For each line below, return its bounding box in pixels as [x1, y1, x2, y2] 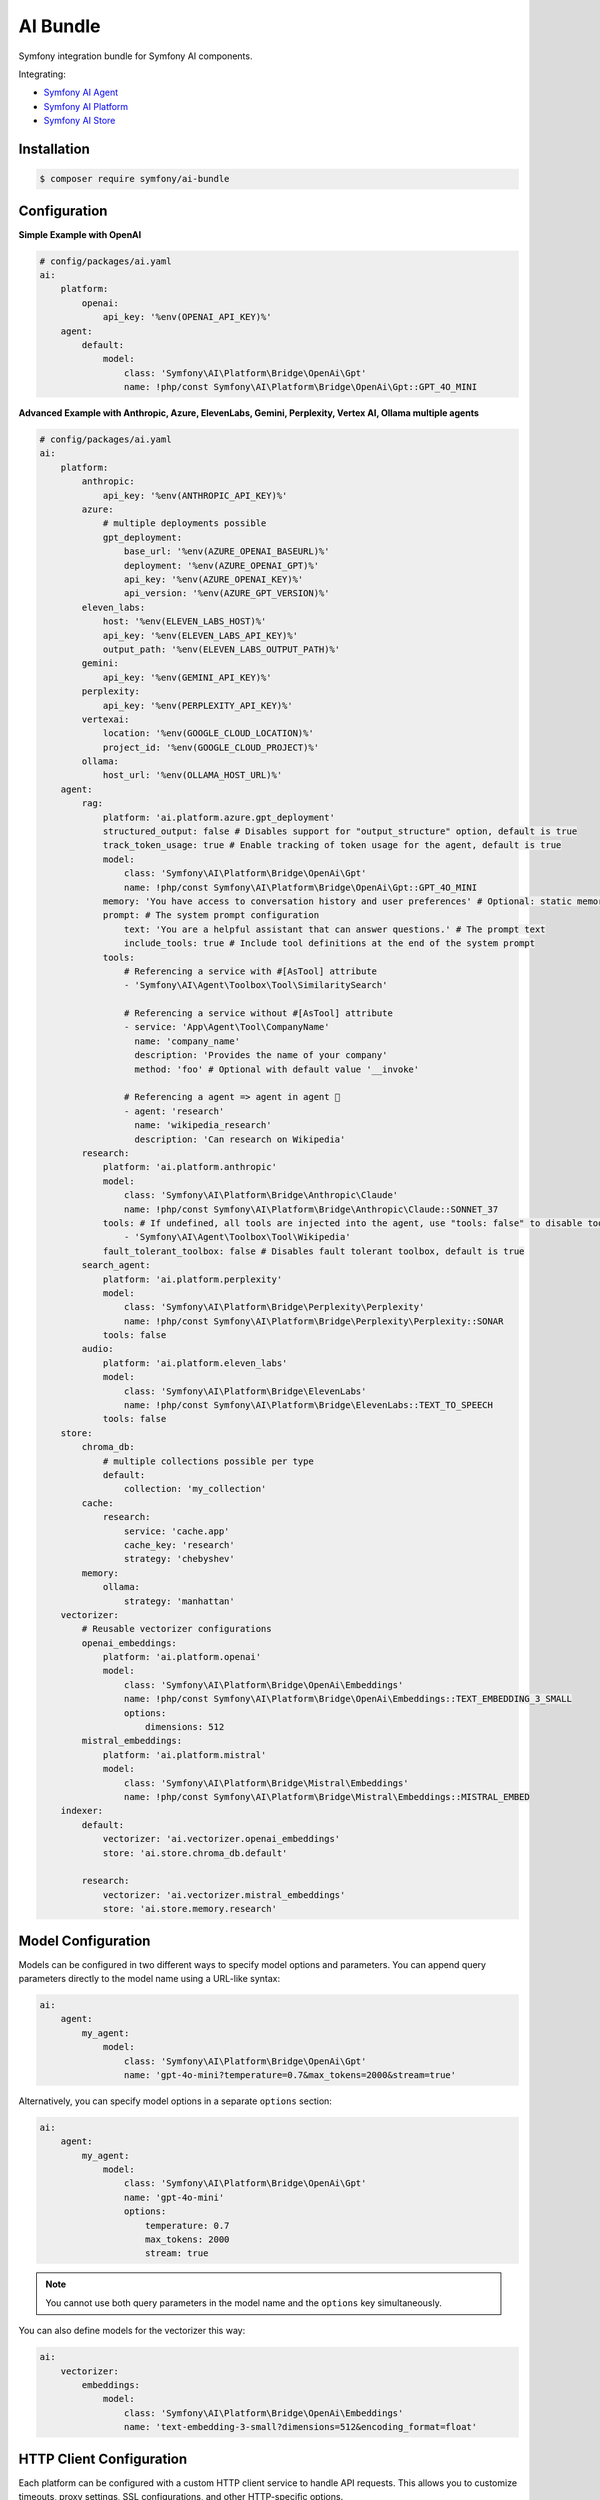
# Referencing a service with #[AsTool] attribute [123, 965, 378, 977]
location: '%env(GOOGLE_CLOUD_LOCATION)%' [102, 728, 314, 739]
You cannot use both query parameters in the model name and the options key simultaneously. [45, 2296, 442, 2309]
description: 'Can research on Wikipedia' [134, 1133, 346, 1145]
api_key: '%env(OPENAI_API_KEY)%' [102, 311, 272, 323]
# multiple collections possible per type [102, 1455, 314, 1467]
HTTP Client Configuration [18, 2450, 188, 2467]
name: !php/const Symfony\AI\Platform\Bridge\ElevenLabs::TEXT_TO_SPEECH [123, 1400, 494, 1411]
